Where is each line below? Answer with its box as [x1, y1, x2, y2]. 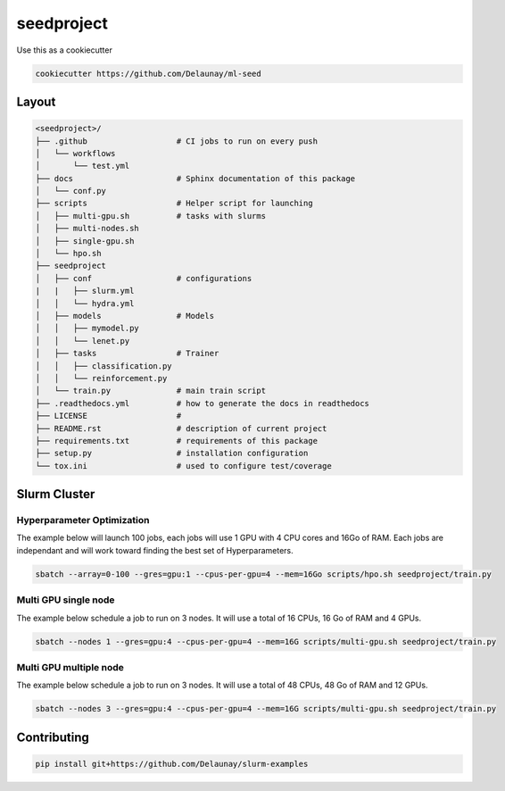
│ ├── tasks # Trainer [35, 348, 219, 359]
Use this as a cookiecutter [16, 45, 113, 55]
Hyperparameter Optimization [16, 514, 150, 527]
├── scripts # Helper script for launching [35, 198, 313, 209]
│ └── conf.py [35, 186, 107, 196]
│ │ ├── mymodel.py [35, 323, 140, 334]
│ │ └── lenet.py [35, 336, 130, 346]
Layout [16, 94, 56, 109]
